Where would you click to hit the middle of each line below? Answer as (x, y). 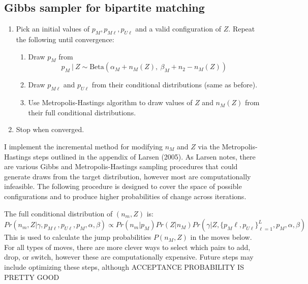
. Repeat (242, 29)
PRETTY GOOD (32, 277)
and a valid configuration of (178, 29)
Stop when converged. (50, 129)
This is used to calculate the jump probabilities (78, 237)
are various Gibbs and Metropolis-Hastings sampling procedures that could (121, 166)
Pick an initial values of (53, 29)
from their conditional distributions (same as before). (175, 85)
